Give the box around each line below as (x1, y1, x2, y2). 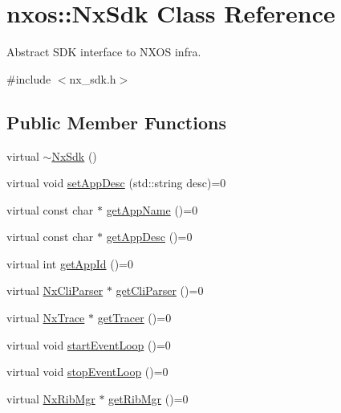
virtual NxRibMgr (6, 390, 95, 407)
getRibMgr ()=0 (108, 390, 189, 407)
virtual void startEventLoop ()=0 (6, 336, 171, 353)
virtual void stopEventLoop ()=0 (6, 363, 168, 380)
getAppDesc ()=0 (106, 228, 193, 245)
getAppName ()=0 (106, 201, 198, 218)
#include (6, 70, 51, 87)
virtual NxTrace (6, 309, 85, 326)
